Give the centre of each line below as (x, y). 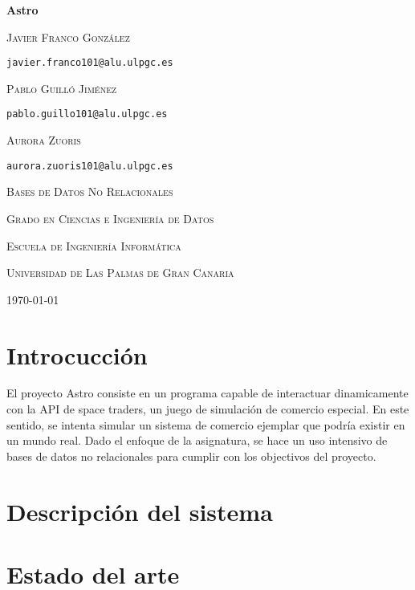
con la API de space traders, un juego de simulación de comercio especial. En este (208, 409)
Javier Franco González (68, 37)
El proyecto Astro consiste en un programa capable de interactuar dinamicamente (207, 393)
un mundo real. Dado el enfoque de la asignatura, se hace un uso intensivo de (197, 440)
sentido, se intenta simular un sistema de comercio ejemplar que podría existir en (206, 424)
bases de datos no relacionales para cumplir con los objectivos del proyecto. (191, 456)
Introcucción (77, 354)
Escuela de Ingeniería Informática (94, 245)
